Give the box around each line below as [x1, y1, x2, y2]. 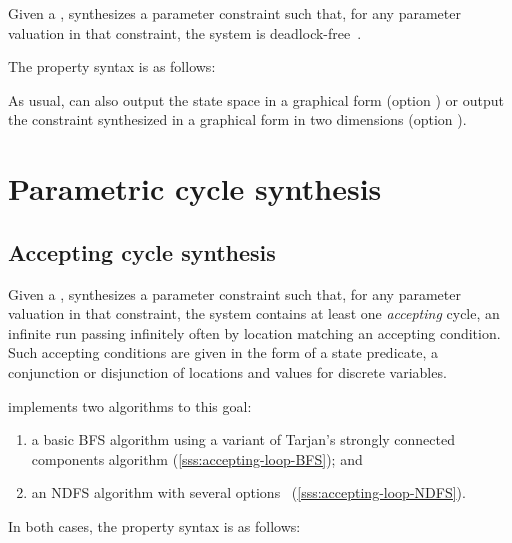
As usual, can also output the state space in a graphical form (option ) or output [8, 89, 504, 110]
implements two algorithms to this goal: [8, 395, 252, 416]
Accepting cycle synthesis [8, 236, 276, 267]
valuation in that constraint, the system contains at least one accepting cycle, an [8, 303, 500, 324]
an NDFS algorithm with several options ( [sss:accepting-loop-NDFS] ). [31, 482, 466, 503]
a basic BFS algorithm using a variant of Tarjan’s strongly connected [31, 429, 456, 450]
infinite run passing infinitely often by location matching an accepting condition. [8, 322, 501, 343]
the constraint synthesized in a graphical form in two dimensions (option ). [8, 109, 467, 130]
